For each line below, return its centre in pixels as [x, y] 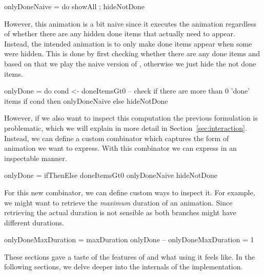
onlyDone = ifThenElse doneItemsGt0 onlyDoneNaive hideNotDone [111, 175]
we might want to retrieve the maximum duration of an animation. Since [118, 202]
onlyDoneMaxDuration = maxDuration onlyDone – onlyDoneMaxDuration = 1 [129, 239]
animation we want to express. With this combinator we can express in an [120, 148]
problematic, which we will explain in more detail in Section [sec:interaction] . [126, 128]
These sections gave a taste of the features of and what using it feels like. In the [129, 256]
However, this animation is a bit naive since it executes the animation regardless [130, 23]
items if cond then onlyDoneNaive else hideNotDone [86, 100]
